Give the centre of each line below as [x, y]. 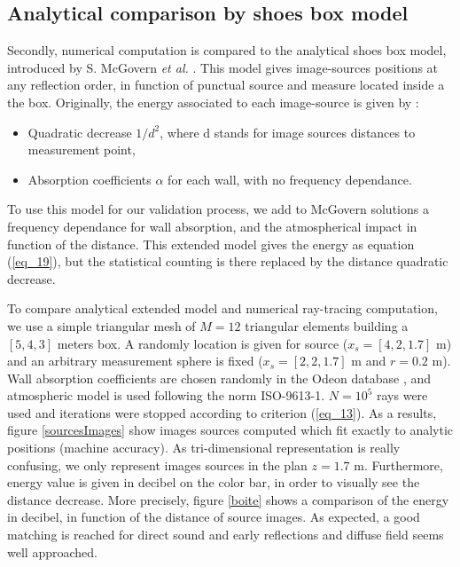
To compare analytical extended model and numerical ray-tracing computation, [222, 308]
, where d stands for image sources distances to [288, 132]
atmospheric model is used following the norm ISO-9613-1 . [166, 395]
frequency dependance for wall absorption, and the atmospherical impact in [212, 226]
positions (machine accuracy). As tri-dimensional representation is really [204, 448]
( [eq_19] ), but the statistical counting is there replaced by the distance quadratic [228, 261]
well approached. [52, 551]
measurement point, [82, 150]
